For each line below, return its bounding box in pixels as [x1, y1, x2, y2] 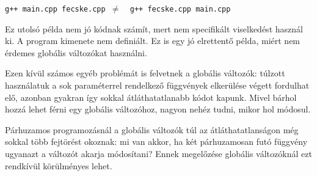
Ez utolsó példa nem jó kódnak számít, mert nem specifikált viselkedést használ [5, 22, 303, 35]
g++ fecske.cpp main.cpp [129, 5, 231, 13]
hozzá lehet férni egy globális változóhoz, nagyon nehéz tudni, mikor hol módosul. [5, 103, 311, 116]
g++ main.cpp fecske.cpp [5, 5, 106, 13]
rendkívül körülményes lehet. [5, 159, 112, 172]
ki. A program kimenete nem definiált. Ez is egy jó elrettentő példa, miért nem [5, 34, 301, 47]
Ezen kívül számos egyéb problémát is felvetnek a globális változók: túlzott [5, 67, 285, 79]
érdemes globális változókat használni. [5, 46, 147, 59]
